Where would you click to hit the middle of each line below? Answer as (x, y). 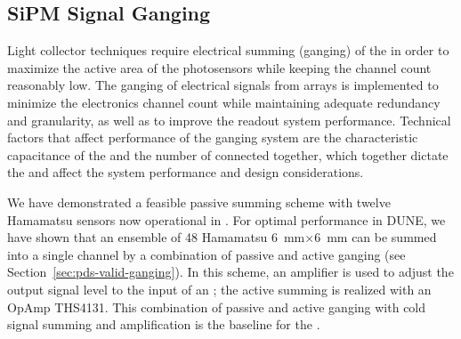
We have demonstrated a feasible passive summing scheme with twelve (199, 202)
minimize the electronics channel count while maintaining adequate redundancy (224, 102)
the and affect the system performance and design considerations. (186, 172)
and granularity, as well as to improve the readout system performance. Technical (229, 120)
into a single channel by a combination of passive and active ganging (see (206, 254)
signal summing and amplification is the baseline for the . (164, 324)
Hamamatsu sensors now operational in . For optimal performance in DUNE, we (226, 219)
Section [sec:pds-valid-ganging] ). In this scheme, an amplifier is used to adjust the (230, 272)
